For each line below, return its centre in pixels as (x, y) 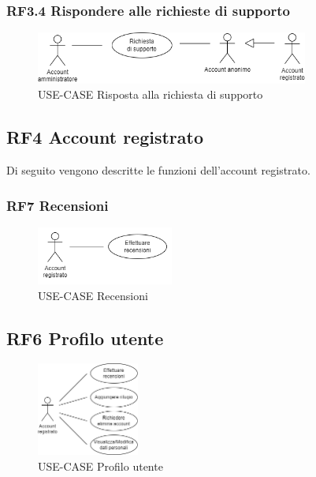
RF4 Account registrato (105, 137)
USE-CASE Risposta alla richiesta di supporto (151, 94)
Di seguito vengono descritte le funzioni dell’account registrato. (158, 170)
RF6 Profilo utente (85, 338)
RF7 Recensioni (58, 205)
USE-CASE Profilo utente (100, 466)
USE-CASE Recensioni (93, 295)
